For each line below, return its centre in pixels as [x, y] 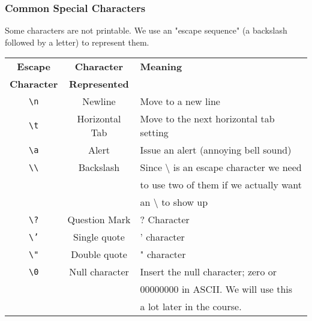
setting [154, 133]
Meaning [161, 67]
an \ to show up [174, 202]
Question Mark [99, 220]
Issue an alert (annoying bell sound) [216, 150]
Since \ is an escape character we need [221, 167]
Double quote [99, 254]
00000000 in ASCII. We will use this [216, 289]
